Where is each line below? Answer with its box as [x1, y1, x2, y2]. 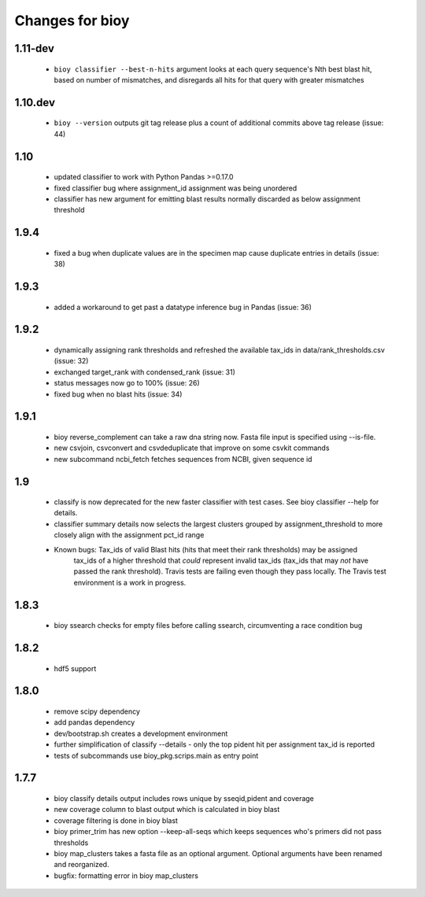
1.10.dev [14, 95, 55, 109]
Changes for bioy [14, 12, 130, 29]
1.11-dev [14, 42, 55, 55]
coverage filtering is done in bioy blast [54, 815, 179, 825]
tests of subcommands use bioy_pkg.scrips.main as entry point [54, 751, 259, 760]
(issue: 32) [54, 356, 89, 366]
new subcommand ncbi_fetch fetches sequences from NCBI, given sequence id [54, 454, 312, 463]
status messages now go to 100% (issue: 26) [54, 378, 200, 388]
